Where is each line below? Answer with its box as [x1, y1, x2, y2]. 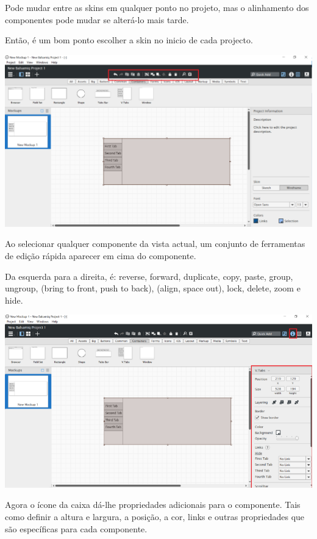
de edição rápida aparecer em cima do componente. [5, 249, 196, 262]
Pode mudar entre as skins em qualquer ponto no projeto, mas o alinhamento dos [5, 1, 309, 13]
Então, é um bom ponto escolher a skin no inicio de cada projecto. [5, 34, 253, 46]
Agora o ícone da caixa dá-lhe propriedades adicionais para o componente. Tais [5, 498, 301, 511]
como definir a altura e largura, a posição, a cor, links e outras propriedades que [5, 510, 305, 523]
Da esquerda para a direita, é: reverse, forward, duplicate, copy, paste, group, [5, 269, 293, 282]
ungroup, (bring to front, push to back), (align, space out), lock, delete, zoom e [5, 282, 301, 294]
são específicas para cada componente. [5, 522, 148, 535]
